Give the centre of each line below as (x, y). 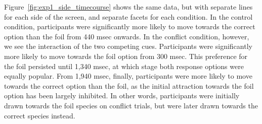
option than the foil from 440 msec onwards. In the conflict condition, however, (127, 36)
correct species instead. (40, 115)
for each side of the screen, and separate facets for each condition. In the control (128, 16)
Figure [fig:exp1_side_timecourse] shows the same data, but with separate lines (128, 7)
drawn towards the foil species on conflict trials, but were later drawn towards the (131, 105)
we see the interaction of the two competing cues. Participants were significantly (128, 46)
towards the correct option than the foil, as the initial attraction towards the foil (129, 85)
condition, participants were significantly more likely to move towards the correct (130, 26)
